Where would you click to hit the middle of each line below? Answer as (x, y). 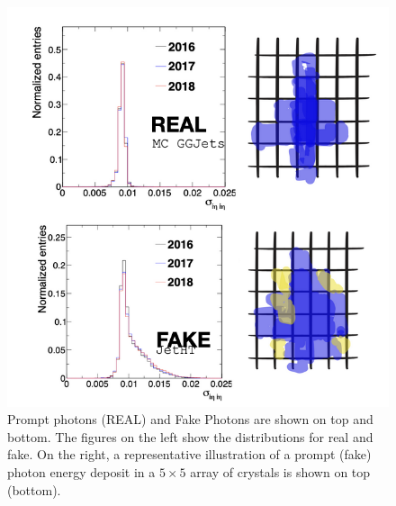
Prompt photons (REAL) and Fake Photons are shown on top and (190, 419)
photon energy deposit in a (81, 472)
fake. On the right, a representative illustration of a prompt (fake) (189, 454)
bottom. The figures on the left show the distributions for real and (190, 436)
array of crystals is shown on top (280, 472)
